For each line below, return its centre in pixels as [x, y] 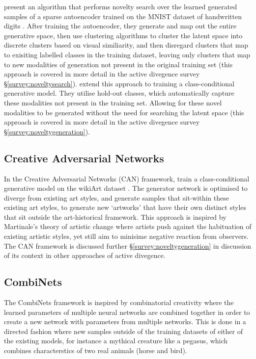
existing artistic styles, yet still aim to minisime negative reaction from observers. [126, 236]
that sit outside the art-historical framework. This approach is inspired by [115, 217]
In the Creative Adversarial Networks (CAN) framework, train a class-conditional [127, 178]
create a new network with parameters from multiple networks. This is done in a [125, 321]
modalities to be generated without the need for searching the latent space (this [124, 112]
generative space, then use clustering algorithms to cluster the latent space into [123, 35]
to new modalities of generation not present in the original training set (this [118, 64]
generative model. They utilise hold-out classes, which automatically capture [119, 93]
